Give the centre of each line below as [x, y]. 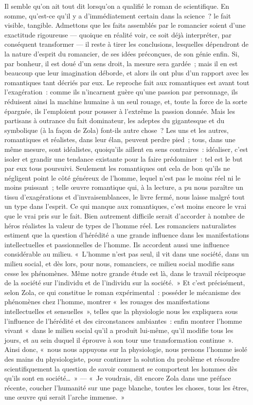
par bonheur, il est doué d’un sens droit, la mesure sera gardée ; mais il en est [121, 63]
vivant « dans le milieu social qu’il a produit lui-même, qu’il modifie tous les [119, 330]
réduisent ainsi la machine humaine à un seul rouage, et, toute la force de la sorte [126, 101]
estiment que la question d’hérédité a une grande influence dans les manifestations [127, 235]
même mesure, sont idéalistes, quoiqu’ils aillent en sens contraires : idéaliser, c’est [126, 149]
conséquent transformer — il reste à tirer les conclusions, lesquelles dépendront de [126, 44]
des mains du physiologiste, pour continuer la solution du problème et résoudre [122, 359]
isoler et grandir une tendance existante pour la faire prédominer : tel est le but [124, 158]
